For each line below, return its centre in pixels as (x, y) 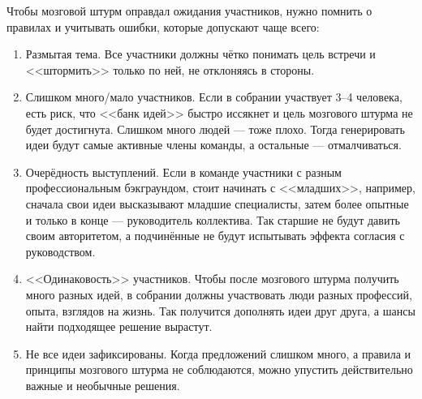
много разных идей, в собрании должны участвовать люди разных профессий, (219, 294)
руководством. (60, 251)
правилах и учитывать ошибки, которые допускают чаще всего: (163, 26)
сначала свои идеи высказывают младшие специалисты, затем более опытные (217, 203)
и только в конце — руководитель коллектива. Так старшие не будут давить (213, 219)
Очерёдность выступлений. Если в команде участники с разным (183, 172)
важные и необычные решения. (103, 385)
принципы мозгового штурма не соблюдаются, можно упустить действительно (219, 369)
